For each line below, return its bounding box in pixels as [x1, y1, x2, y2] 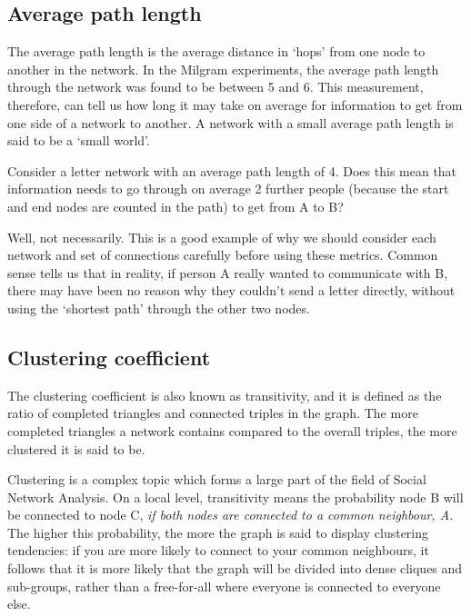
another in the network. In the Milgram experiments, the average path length [7, 59, 439, 78]
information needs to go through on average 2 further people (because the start [7, 179, 449, 198]
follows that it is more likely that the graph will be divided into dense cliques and [7, 559, 463, 578]
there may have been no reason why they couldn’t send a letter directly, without [7, 281, 456, 300]
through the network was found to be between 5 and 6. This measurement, [7, 77, 424, 96]
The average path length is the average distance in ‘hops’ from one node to [7, 42, 426, 61]
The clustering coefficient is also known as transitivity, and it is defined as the [7, 385, 442, 404]
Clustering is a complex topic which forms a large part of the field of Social [7, 470, 426, 489]
